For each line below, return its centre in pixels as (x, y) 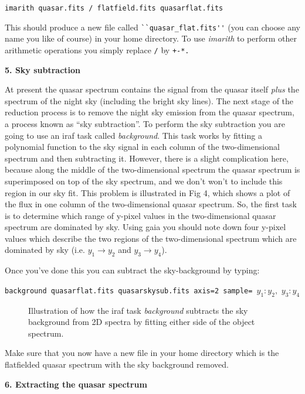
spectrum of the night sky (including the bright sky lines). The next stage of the (149, 100)
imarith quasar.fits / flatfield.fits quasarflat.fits (114, 8)
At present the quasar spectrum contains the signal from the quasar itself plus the (152, 89)
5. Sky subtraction (43, 69)
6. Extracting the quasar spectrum (76, 384)
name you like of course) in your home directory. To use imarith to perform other (151, 38)
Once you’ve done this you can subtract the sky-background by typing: (132, 270)
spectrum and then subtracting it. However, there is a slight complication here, (147, 158)
